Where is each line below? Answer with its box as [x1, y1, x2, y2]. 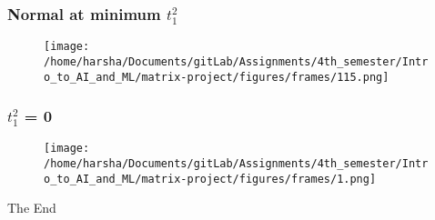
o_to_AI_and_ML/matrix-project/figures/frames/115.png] [44, 70, 389, 84]
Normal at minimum [7, 2, 161, 25]
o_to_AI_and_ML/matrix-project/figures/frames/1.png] [44, 172, 377, 185]
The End [7, 198, 56, 217]
